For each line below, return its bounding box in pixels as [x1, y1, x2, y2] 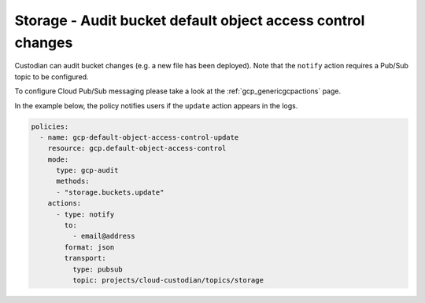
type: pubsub [72, 265, 124, 274]
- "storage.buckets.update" [56, 188, 164, 196]
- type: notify [56, 210, 115, 219]
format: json [64, 243, 115, 251]
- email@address [72, 232, 135, 241]
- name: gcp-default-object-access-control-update [39, 133, 239, 141]
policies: [31, 122, 69, 131]
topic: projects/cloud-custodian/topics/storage [72, 276, 264, 284]
